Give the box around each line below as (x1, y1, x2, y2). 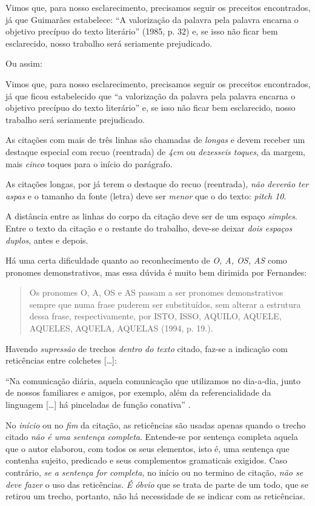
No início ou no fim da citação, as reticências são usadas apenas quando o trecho (5, 418, 306, 431)
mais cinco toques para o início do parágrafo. (5, 157, 173, 170)
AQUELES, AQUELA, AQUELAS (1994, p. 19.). (29, 322, 213, 335)
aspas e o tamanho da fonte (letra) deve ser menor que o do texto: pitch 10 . (5, 189, 287, 202)
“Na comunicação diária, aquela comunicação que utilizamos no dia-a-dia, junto (5, 374, 301, 387)
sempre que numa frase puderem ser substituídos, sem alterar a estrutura (29, 298, 301, 310)
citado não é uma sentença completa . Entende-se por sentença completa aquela (5, 430, 298, 443)
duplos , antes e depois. (5, 233, 88, 246)
